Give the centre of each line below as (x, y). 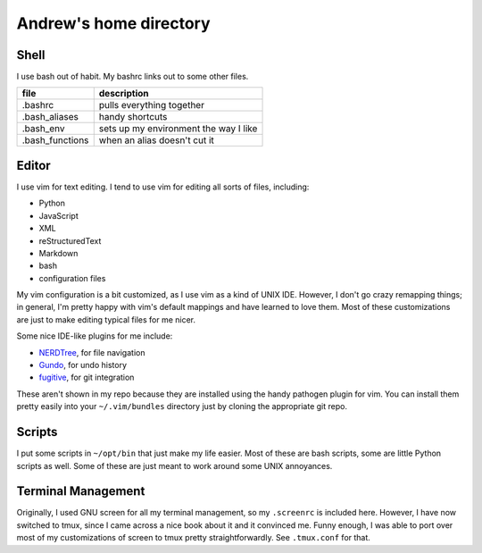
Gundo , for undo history (83, 365)
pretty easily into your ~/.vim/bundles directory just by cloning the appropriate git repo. (182, 406)
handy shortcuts (133, 117)
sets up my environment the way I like (178, 129)
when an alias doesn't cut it (156, 140)
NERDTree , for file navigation (92, 352)
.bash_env (44, 129)
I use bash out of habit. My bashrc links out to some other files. (133, 77)
